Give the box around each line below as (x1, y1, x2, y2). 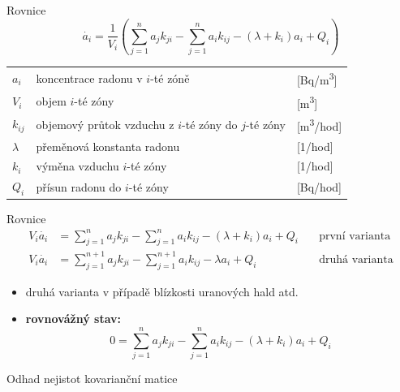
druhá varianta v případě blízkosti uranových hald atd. (25, 282, 299, 299)
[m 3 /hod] (296, 115, 342, 134)
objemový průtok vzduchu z (36, 115, 174, 132)
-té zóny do (182, 115, 238, 132)
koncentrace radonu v (36, 69, 143, 86)
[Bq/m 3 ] (296, 69, 338, 88)
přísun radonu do (36, 178, 122, 195)
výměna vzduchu (36, 157, 119, 174)
